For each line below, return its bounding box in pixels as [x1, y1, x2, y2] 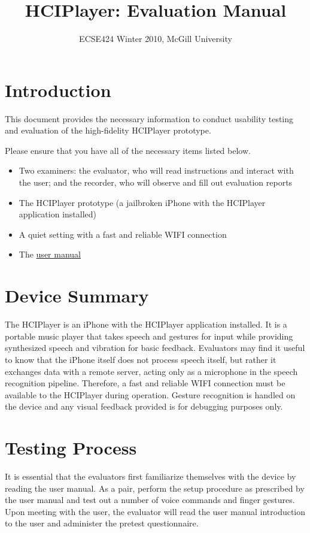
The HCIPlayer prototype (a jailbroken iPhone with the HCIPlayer [19, 196, 266, 208]
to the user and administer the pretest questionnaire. [5, 517, 199, 529]
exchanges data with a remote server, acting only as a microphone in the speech [5, 365, 298, 377]
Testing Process [5, 435, 137, 460]
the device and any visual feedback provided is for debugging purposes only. [5, 400, 283, 413]
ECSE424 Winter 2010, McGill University [79, 32, 232, 45]
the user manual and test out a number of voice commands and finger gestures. [5, 493, 295, 506]
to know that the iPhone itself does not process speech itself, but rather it [5, 353, 276, 365]
